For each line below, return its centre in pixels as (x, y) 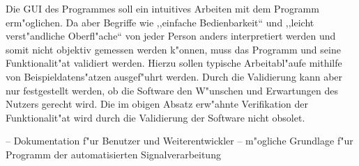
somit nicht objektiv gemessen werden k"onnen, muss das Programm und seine (173, 49)
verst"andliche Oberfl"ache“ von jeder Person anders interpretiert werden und (171, 36)
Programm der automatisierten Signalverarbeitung (113, 154)
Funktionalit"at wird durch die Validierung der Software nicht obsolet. (155, 117)
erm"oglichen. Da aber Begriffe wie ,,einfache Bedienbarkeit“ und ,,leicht (160, 22)
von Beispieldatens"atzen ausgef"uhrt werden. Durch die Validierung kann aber (174, 76)
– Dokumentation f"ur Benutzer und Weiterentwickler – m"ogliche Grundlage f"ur (179, 141)
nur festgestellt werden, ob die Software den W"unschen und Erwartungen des (172, 90)
